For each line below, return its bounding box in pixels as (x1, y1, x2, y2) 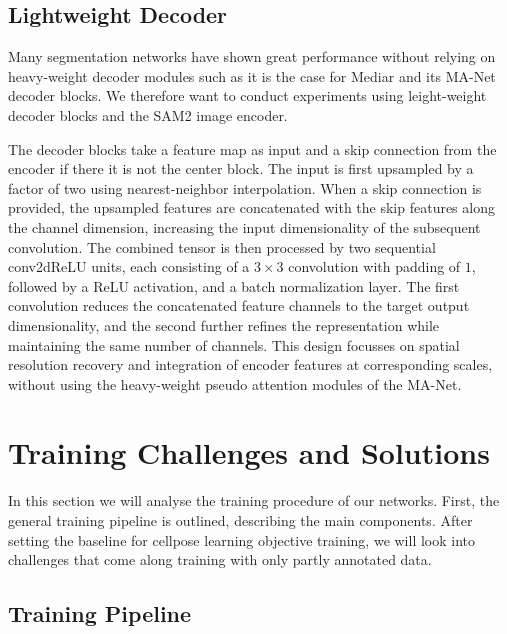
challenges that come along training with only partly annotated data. (8, 549, 432, 570)
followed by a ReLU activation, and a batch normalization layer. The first (8, 275, 460, 296)
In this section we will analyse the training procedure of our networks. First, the (8, 490, 500, 511)
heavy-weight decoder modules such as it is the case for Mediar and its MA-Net (8, 65, 496, 86)
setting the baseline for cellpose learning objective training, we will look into (8, 529, 476, 550)
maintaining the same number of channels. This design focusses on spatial (8, 334, 460, 355)
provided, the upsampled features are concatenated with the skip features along (8, 197, 495, 218)
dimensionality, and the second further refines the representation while (8, 314, 440, 335)
